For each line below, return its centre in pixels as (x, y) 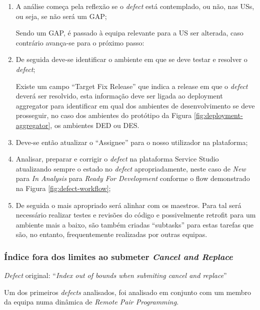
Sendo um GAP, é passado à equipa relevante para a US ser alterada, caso (129, 33)
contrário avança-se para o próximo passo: (80, 42)
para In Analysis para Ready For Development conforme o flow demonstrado (133, 178)
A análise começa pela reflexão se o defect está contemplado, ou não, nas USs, (135, 6)
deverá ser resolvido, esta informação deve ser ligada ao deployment (119, 96)
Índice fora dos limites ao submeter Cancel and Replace (118, 256)
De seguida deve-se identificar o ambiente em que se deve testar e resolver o (131, 59)
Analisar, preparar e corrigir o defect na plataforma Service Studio (117, 159)
